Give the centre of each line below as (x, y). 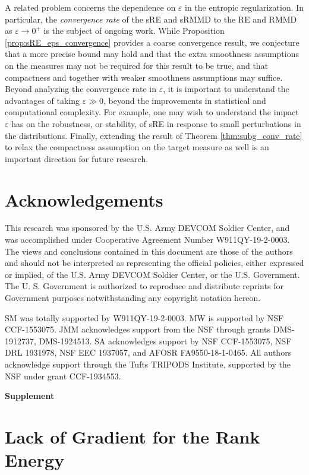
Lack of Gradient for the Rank (133, 436)
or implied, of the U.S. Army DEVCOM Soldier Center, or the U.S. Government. (152, 274)
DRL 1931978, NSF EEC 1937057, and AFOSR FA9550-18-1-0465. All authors (148, 352)
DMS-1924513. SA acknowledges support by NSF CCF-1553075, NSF (165, 341)
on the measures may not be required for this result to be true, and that (137, 65)
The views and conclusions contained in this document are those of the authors (149, 251)
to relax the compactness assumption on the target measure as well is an (137, 147)
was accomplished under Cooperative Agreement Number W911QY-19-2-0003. (147, 240)
